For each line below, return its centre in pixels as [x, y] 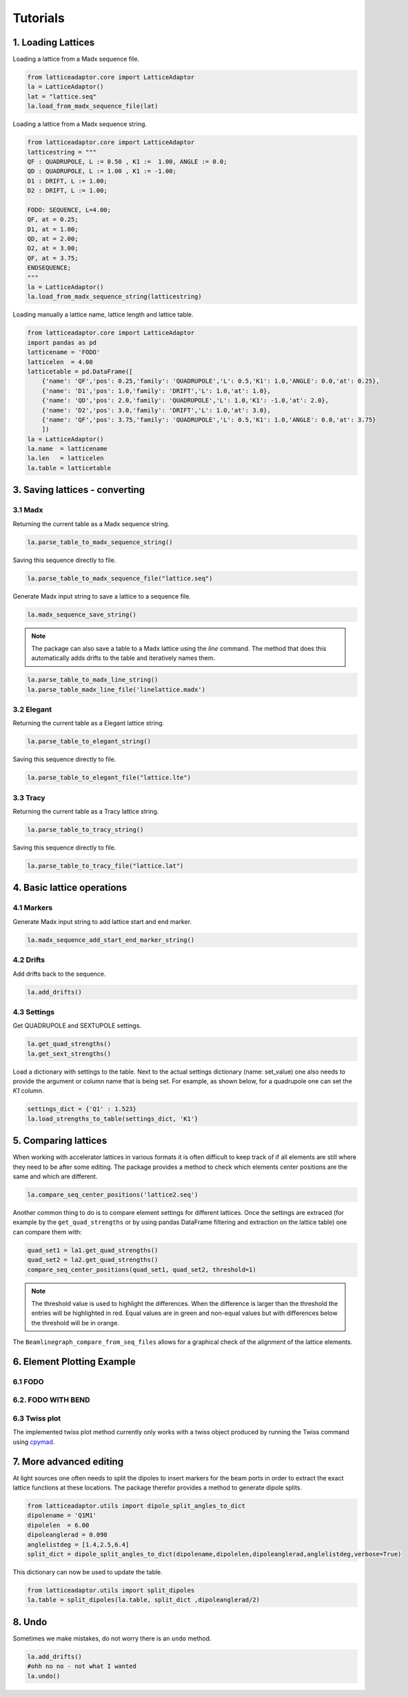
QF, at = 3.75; [53, 258]
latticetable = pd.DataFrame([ [80, 371]
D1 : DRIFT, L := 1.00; [68, 181]
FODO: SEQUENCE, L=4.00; [69, 210]
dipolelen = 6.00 [58, 1525]
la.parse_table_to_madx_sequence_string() [100, 542]
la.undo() [44, 1676]
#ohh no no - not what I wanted [82, 1666]
